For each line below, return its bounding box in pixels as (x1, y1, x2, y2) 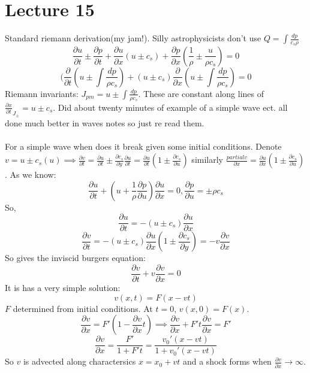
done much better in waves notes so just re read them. (5, 117, 204, 129)
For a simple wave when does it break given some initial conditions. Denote (5, 140, 282, 153)
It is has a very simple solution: (5, 281, 121, 293)
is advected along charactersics (23, 355, 136, 368)
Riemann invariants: (5, 87, 79, 99)
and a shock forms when (182, 355, 272, 368)
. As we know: (5, 168, 56, 181)
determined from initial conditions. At (13, 302, 153, 314)
